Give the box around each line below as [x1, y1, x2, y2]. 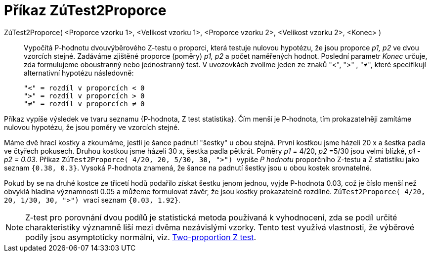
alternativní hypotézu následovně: [24, 68, 134, 77]
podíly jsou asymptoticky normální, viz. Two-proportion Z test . [25, 232, 257, 242]
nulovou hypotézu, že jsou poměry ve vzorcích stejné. [4, 123, 180, 131]
